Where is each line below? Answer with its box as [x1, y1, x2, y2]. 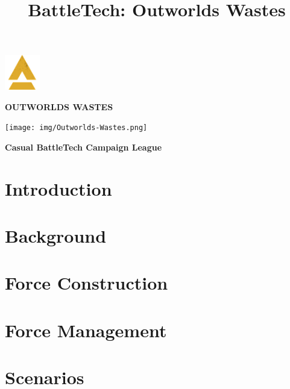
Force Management [5, 317, 167, 342]
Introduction [5, 176, 112, 201]
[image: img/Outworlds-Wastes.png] [5, 123, 148, 132]
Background [5, 223, 107, 247]
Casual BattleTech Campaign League [5, 140, 162, 153]
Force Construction [5, 270, 168, 295]
